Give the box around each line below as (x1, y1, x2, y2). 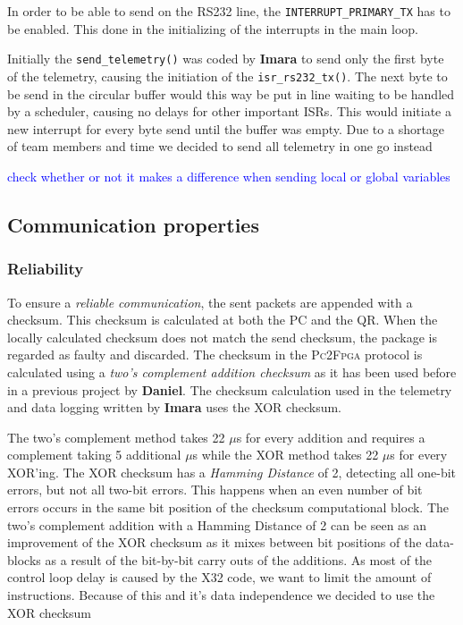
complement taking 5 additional (7, 445, 181, 464)
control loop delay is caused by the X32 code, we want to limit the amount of (7, 568, 432, 587)
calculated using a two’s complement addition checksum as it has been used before (7, 362, 457, 381)
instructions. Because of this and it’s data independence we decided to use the (7, 586, 435, 604)
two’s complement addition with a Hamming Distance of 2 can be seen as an (7, 515, 427, 534)
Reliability (7, 258, 84, 280)
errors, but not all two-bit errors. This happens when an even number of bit (7, 480, 423, 499)
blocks (7, 550, 41, 569)
